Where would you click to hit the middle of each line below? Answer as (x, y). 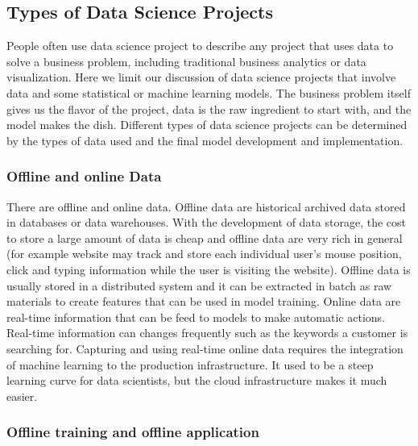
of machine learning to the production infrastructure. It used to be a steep (190, 364)
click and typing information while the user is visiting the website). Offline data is (209, 269)
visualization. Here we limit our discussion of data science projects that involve (201, 77)
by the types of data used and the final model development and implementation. (205, 140)
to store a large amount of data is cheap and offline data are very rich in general (205, 238)
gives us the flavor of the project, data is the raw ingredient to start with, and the (209, 108)
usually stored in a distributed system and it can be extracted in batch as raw (199, 285)
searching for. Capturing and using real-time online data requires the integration (205, 348)
